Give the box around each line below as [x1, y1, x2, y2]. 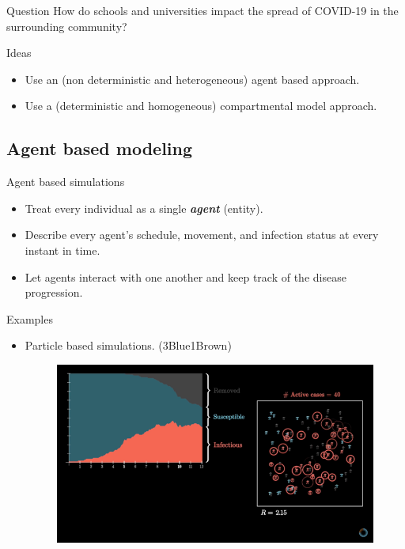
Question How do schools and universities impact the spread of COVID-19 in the [6, 2, 399, 18]
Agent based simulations [6, 173, 125, 190]
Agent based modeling [6, 136, 193, 161]
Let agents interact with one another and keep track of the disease [25, 268, 346, 285]
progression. [25, 284, 83, 301]
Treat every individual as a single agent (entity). [25, 199, 263, 216]
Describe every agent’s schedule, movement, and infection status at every [25, 226, 379, 243]
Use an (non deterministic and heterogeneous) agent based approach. [25, 70, 360, 87]
